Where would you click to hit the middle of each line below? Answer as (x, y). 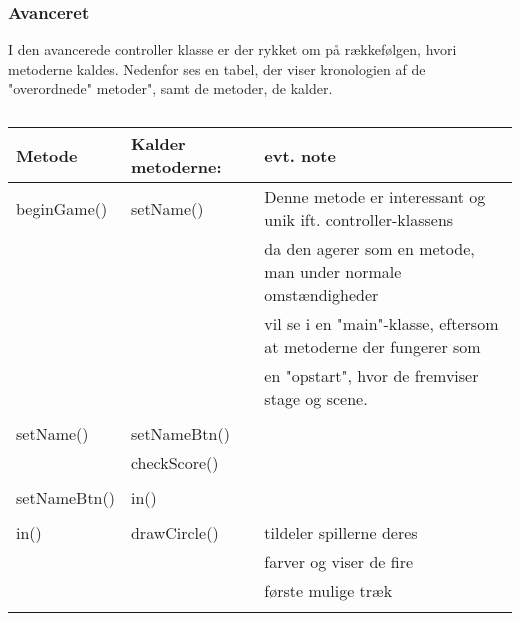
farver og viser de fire (339, 561)
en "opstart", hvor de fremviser (371, 375)
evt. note (300, 155)
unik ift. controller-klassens (359, 219)
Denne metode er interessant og (375, 196)
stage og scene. (316, 398)
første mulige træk (328, 590)
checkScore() (174, 462)
